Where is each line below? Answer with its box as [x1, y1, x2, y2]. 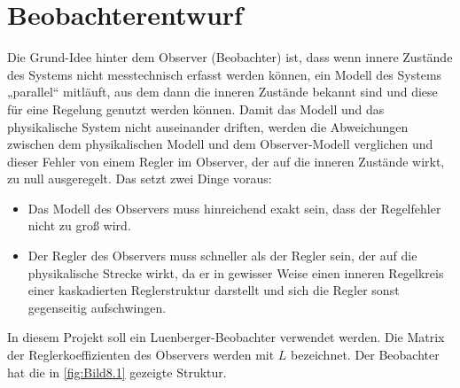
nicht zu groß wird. [27, 216, 131, 235]
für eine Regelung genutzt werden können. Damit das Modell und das [7, 99, 385, 118]
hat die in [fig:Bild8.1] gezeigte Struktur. [7, 362, 227, 381]
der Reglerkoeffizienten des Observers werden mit [7, 345, 275, 364]
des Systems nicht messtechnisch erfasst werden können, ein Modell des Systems [7, 65, 442, 83]
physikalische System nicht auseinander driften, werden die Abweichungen [7, 117, 409, 136]
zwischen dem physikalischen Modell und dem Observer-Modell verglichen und [7, 135, 433, 153]
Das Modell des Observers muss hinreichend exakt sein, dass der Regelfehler [27, 198, 441, 217]
